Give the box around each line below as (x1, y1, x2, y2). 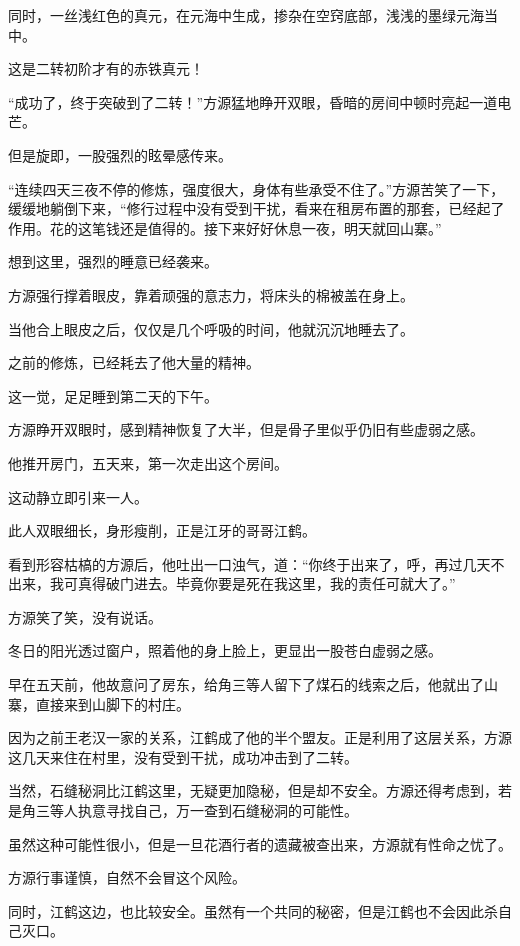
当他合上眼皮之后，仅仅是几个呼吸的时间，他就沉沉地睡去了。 (8, 318, 414, 339)
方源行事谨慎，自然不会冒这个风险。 (8, 867, 246, 888)
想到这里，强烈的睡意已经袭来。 (8, 251, 218, 272)
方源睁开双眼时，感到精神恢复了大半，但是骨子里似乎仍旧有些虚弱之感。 (8, 419, 484, 440)
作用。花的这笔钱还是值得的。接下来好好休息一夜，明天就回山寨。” (8, 217, 442, 238)
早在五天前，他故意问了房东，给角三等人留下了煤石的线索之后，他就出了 (8, 674, 484, 695)
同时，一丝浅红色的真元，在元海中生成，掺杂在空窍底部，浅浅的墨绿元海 (8, 5, 484, 25)
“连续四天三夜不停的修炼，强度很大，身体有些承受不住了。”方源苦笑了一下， (8, 178, 505, 199)
